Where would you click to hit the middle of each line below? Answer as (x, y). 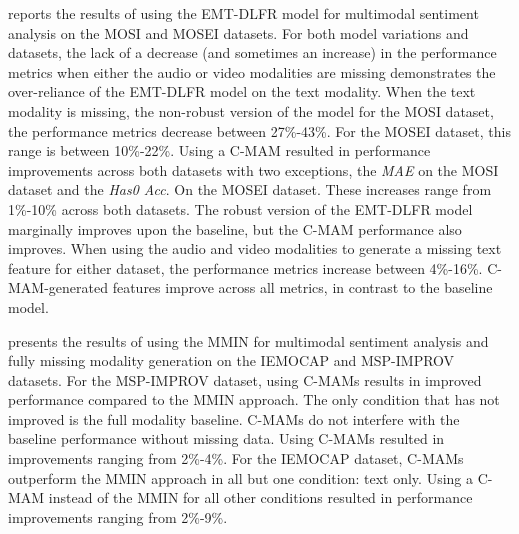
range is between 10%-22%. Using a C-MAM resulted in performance (219, 150)
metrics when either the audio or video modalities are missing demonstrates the (252, 71)
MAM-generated (58, 287)
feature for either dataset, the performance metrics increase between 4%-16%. (245, 267)
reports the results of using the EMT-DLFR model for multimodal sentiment (243, 13)
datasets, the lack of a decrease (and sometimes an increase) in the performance (252, 52)
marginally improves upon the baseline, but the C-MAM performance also (235, 228)
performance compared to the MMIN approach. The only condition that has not (254, 399)
